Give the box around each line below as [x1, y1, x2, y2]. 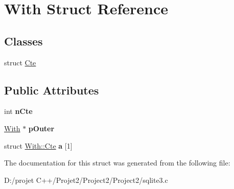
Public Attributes [4, 82, 99, 98]
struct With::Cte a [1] [4, 140, 73, 151]
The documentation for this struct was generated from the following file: [4, 157, 230, 168]
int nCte [4, 106, 33, 116]
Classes [4, 33, 43, 49]
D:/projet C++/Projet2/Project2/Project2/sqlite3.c [4, 174, 168, 185]
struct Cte [4, 57, 36, 67]
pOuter [28, 123, 55, 133]
